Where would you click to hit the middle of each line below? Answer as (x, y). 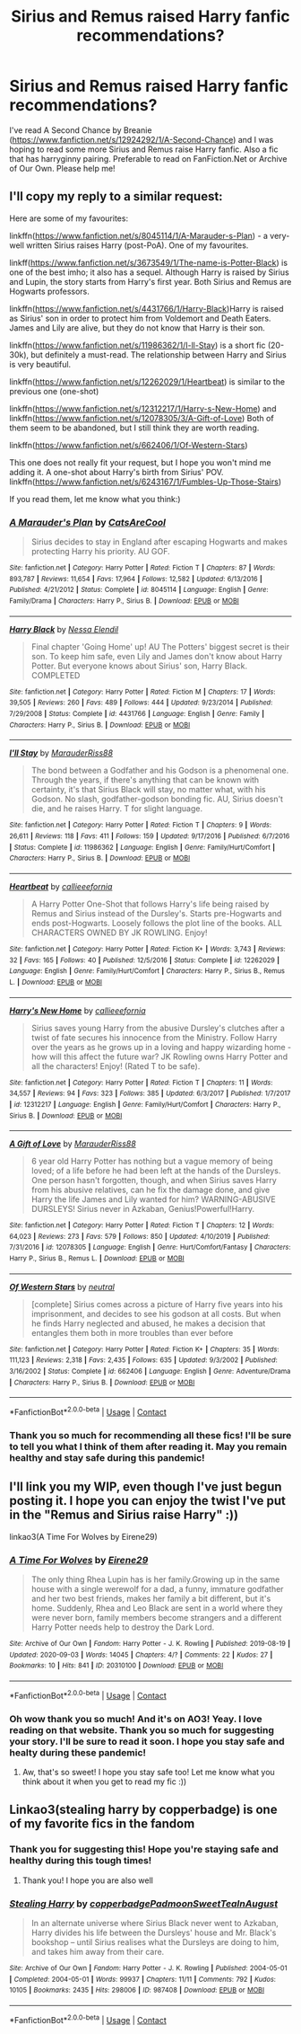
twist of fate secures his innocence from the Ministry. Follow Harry (154, 1037)
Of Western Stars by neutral (62, 1287)
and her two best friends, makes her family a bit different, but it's (151, 1599)
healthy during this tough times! (81, 1861)
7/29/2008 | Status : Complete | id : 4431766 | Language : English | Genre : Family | (137, 713)
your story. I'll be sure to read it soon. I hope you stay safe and (147, 1741)
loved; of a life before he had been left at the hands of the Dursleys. (156, 1171)
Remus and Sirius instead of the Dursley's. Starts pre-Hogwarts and (156, 913)
